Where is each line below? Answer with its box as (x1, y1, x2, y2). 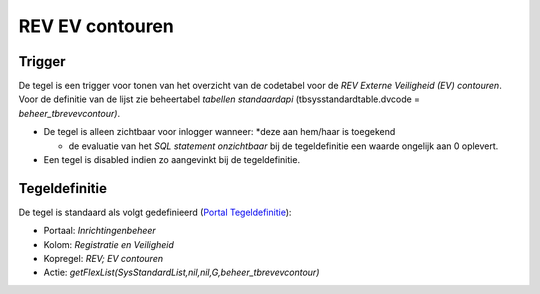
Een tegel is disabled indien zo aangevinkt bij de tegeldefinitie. (43, 154, 300, 166)
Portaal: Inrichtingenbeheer (43, 225, 157, 237)
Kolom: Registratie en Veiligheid (43, 238, 175, 250)
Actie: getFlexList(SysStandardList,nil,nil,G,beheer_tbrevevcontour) (43, 266, 320, 279)
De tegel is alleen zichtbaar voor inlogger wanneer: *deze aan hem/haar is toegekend (43, 126, 396, 138)
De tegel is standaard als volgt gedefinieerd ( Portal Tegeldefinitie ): (18, 206, 292, 218)
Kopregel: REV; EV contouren (43, 253, 164, 265)
